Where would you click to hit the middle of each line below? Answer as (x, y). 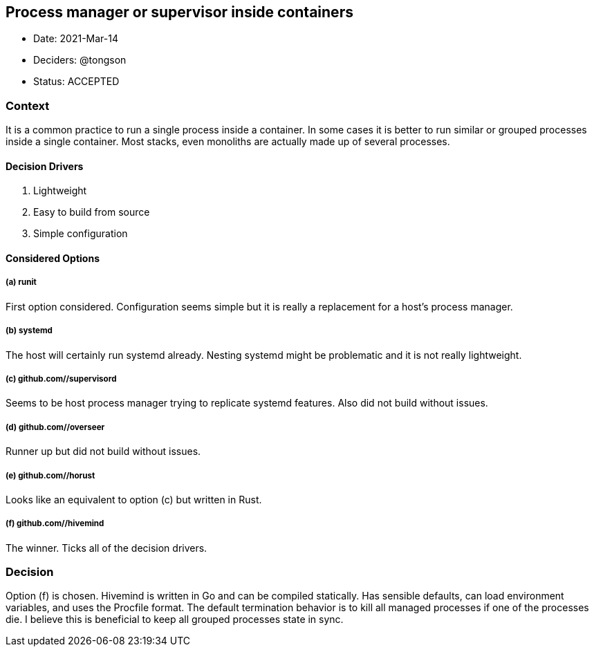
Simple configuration (81, 234)
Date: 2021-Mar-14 (76, 39)
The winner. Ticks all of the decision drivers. (106, 548)
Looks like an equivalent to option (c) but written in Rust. (134, 499)
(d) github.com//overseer (55, 427)
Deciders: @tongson (80, 60)
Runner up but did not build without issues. (103, 451)
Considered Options (53, 258)
